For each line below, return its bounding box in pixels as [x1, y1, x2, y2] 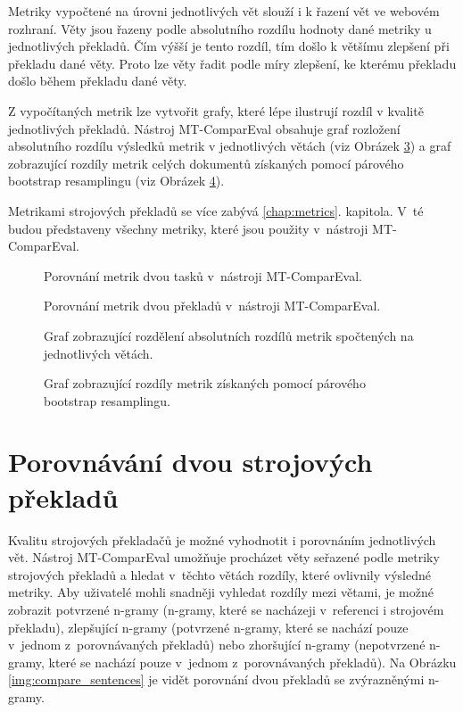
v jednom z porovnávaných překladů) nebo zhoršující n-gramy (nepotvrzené [8, 635, 426, 654]
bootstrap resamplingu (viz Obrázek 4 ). [8, 171, 225, 190]
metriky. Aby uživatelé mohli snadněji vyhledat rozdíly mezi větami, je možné [8, 583, 434, 601]
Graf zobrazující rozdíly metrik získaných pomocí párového [44, 374, 366, 393]
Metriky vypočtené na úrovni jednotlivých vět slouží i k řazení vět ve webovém [8, 2, 440, 20]
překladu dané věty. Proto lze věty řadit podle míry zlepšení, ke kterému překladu [8, 54, 457, 72]
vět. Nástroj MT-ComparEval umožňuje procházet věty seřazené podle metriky [8, 548, 440, 567]
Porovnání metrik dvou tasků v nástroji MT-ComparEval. [44, 266, 362, 285]
